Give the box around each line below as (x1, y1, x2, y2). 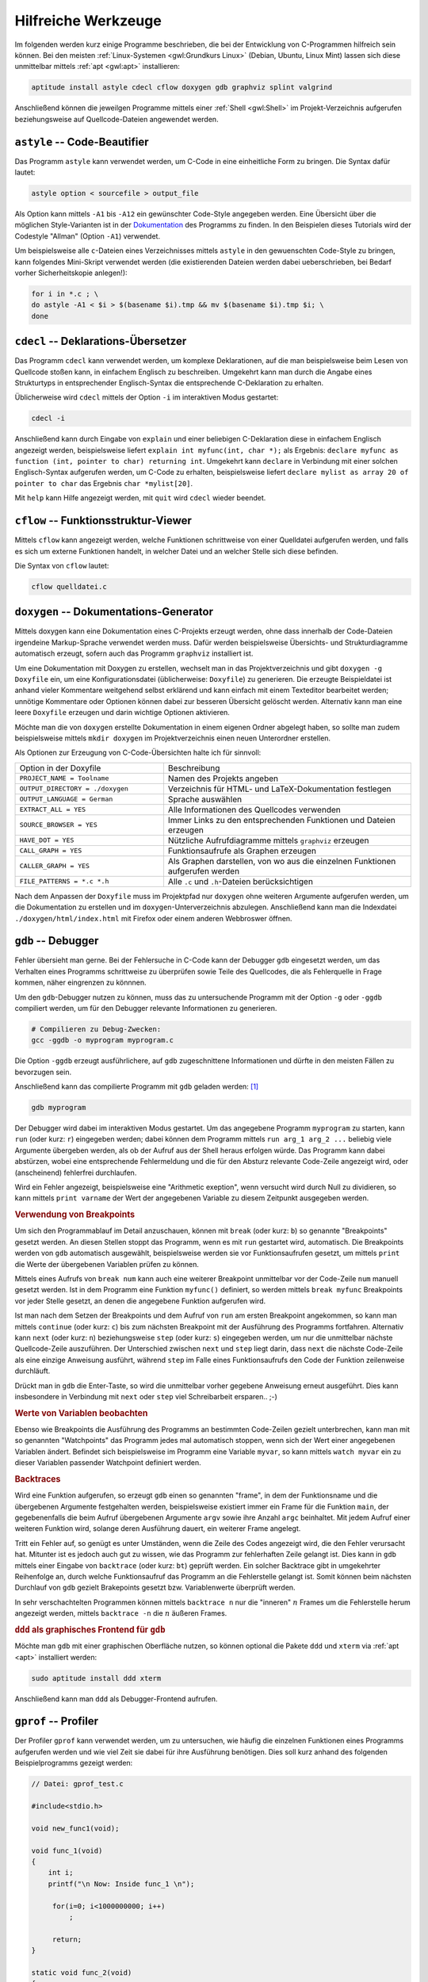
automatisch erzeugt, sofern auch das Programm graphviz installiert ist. (14, 649, 254, 658)
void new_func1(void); (31, 1823, 120, 1833)
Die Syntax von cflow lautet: (14, 561, 109, 570)
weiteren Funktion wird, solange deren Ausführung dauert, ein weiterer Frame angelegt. (14, 1524, 301, 1533)
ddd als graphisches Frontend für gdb (14, 1624, 166, 1635)
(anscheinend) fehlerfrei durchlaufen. (14, 1168, 137, 1177)
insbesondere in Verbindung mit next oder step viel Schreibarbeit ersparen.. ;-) (14, 1391, 277, 1401)
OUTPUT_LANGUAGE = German (19, 795, 113, 804)
